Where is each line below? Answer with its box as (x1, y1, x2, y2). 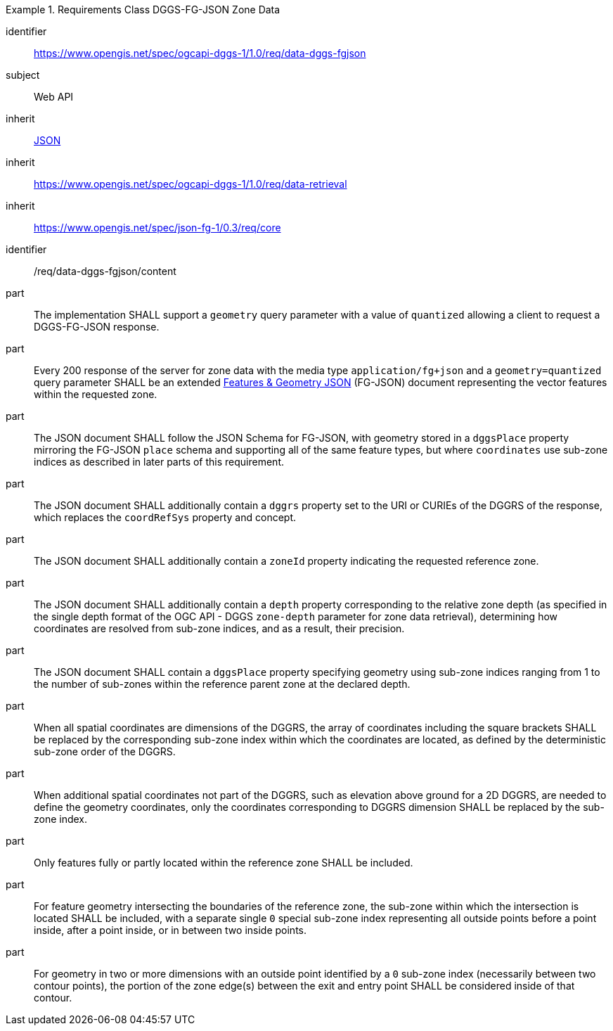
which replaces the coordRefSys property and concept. (34, 511, 297, 523)
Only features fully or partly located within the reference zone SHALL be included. (34, 857, 413, 869)
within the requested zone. (34, 388, 157, 400)
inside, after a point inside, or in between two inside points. (34, 924, 307, 936)
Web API (34, 91, 74, 103)
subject (6, 69, 40, 81)
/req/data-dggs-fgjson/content (34, 265, 176, 277)
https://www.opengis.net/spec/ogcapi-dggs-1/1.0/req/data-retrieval (34, 178, 347, 190)
